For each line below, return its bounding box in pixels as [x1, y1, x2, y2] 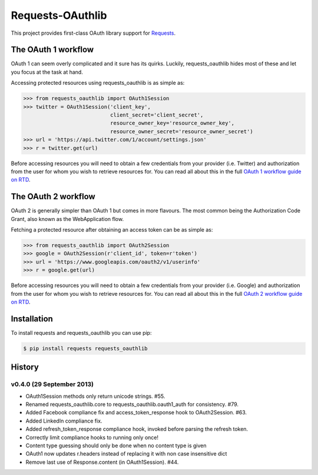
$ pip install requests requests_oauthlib [23, 345, 148, 352]
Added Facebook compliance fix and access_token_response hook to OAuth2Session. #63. [25, 409, 247, 416]
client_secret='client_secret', [110, 112, 204, 118]
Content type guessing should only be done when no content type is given [25, 442, 207, 449]
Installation [11, 314, 53, 324]
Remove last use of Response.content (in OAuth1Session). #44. [25, 458, 179, 466]
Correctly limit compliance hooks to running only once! [25, 434, 159, 441]
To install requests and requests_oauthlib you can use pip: [11, 329, 152, 336]
